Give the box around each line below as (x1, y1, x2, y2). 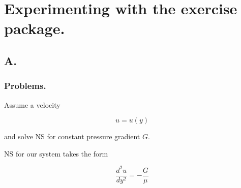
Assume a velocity (4, 99, 61, 110)
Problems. (4, 79, 46, 92)
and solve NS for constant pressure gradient (4, 131, 140, 142)
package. (4, 18, 65, 39)
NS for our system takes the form (4, 148, 108, 159)
